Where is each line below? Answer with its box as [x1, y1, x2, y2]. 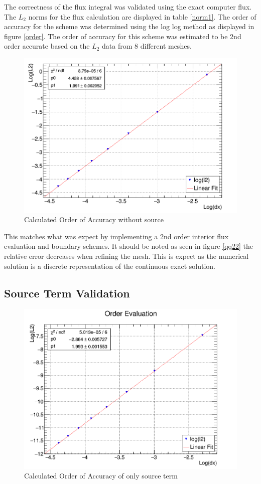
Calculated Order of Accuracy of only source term [24, 470, 178, 481]
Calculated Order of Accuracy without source [24, 214, 164, 225]
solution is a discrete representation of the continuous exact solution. [4, 260, 215, 271]
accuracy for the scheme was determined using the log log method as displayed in [4, 21, 254, 32]
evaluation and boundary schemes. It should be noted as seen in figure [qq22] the [4, 241, 253, 251]
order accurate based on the [4, 41, 90, 51]
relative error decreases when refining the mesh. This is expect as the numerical [4, 251, 249, 261]
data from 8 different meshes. [102, 41, 192, 51]
